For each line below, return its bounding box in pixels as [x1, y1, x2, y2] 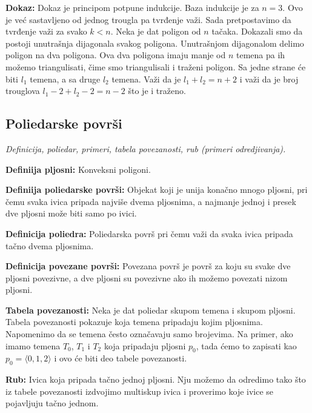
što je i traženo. [128, 84, 186, 97]
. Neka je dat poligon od [110, 25, 201, 38]
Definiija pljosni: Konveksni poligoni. [5, 163, 151, 175]
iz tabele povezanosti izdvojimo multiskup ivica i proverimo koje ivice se [5, 384, 274, 397]
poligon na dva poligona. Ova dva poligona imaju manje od [5, 49, 226, 61]
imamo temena [5, 339, 61, 352]
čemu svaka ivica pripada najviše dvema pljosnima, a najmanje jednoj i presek [5, 195, 296, 207]
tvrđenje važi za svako [5, 25, 87, 38]
